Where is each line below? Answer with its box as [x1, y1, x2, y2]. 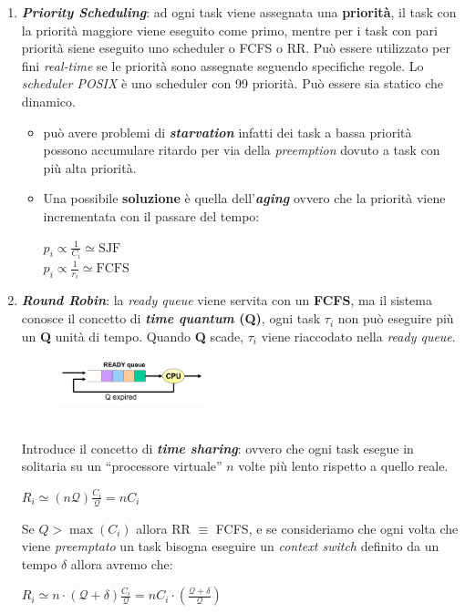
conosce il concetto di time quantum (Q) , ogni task [21, 309, 321, 328]
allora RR [136, 518, 191, 537]
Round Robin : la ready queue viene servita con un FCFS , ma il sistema [21, 291, 432, 310]
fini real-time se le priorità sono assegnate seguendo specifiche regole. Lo [21, 56, 424, 75]
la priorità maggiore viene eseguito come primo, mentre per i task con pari [21, 20, 438, 39]
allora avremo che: [70, 554, 173, 573]
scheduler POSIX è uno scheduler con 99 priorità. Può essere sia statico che [21, 74, 444, 93]
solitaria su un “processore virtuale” [21, 456, 222, 475]
